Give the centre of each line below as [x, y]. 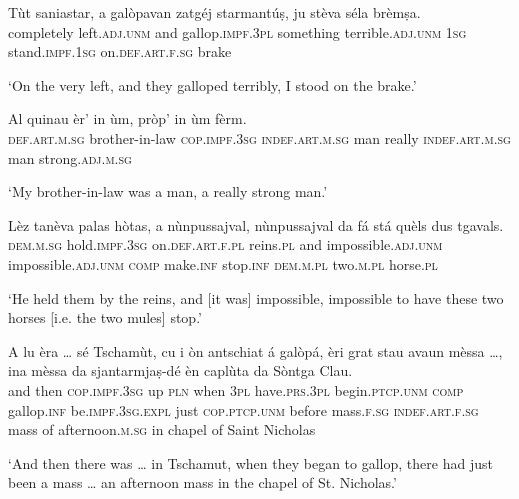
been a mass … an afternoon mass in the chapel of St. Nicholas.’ [202, 482]
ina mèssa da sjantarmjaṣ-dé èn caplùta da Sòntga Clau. [180, 370]
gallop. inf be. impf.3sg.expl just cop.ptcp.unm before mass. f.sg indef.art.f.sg [243, 409]
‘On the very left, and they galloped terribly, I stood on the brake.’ [212, 84]
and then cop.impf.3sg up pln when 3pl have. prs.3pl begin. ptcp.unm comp [236, 389]
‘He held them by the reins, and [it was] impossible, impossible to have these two [256, 297]
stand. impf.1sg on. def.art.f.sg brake [120, 51]
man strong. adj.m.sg [70, 157]
